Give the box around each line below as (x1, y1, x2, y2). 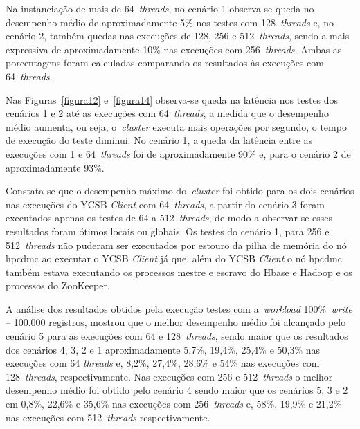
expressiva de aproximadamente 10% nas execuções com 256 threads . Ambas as (6, 42, 342, 56)
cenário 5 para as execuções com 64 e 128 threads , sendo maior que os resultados (6, 329, 348, 343)
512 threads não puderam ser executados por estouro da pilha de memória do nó (6, 237, 347, 252)
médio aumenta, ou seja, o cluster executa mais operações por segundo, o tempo (6, 119, 347, 134)
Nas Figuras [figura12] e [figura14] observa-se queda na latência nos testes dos (6, 92, 339, 107)
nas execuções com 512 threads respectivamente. (6, 410, 210, 424)
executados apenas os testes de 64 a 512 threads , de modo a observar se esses (6, 210, 333, 225)
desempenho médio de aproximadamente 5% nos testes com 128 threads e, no (6, 15, 334, 29)
